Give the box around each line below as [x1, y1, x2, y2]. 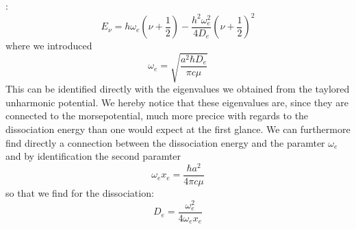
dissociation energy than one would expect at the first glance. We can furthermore [5, 122, 351, 136]
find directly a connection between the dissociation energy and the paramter [5, 135, 325, 149]
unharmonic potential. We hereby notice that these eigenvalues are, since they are [5, 95, 348, 109]
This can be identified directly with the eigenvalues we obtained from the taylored [5, 82, 350, 96]
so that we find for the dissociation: [5, 185, 154, 200]
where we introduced [5, 38, 92, 53]
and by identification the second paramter [5, 149, 181, 163]
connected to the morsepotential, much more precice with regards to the [5, 108, 309, 123]
